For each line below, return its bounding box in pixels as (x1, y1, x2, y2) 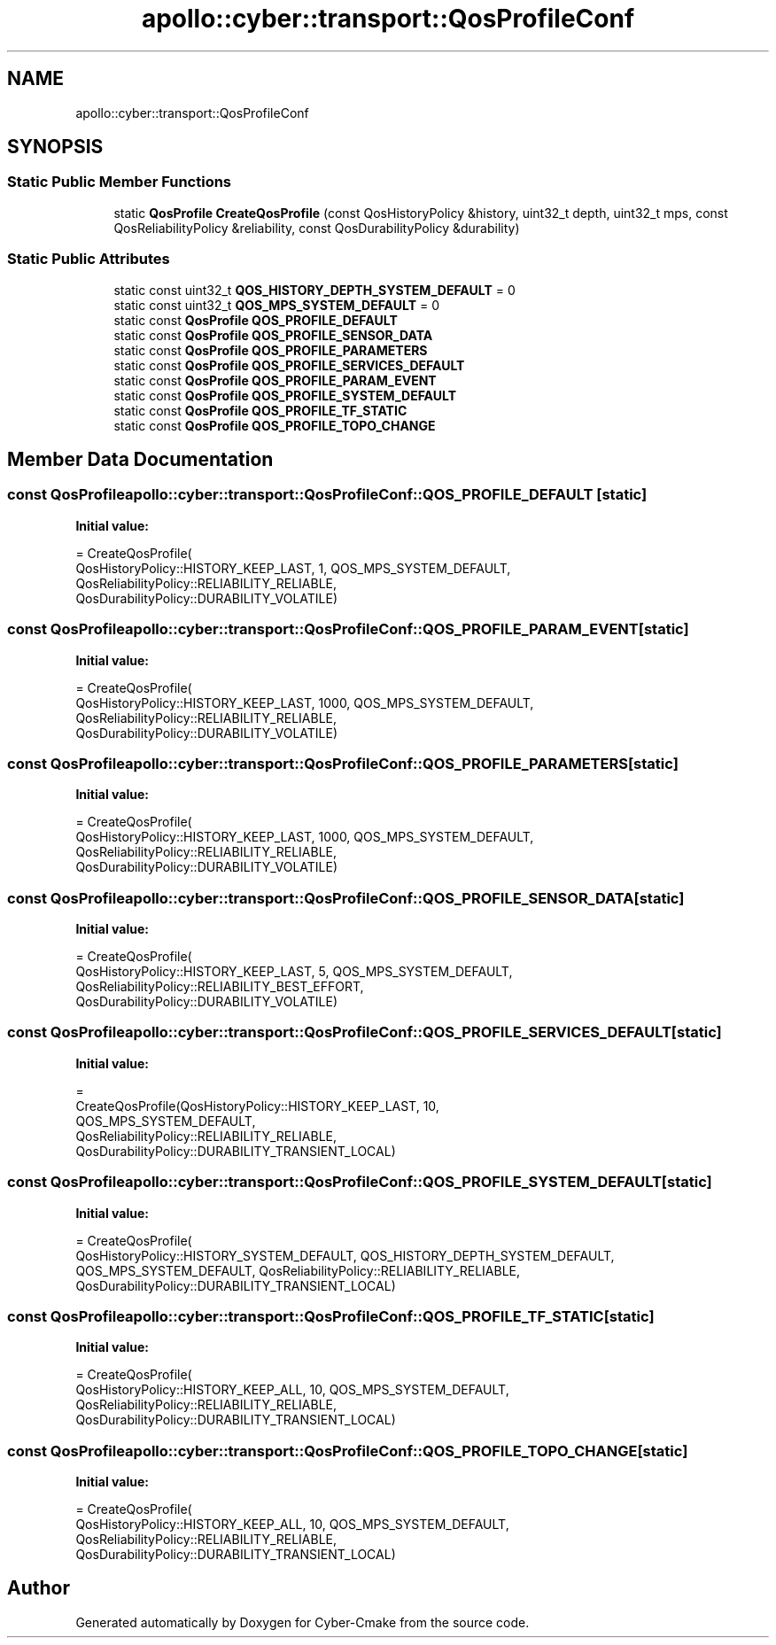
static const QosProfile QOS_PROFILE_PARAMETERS (113, 342, 428, 358)
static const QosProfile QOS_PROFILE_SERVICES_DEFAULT (113, 357, 465, 373)
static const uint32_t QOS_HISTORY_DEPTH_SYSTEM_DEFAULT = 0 (113, 282, 516, 298)
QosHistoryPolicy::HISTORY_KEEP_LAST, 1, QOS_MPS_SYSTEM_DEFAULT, (75, 560, 511, 576)
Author (7, 1577, 70, 1600)
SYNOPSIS (7, 136, 104, 159)
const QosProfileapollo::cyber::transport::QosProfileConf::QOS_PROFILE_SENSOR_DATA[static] (7, 888, 685, 907)
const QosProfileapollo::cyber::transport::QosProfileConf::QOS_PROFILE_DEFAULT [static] (7, 485, 648, 504)
